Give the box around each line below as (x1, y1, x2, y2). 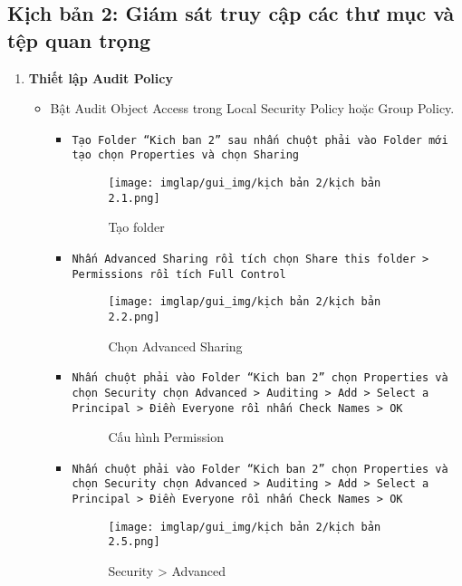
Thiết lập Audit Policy (28, 68, 173, 87)
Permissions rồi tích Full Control (72, 267, 286, 281)
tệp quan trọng (7, 25, 151, 53)
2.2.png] (108, 310, 160, 323)
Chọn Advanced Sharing (108, 336, 243, 355)
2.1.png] (108, 191, 160, 205)
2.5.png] (108, 535, 160, 549)
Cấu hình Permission (108, 427, 224, 447)
